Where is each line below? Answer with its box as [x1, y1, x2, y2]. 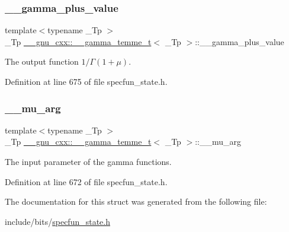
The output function [5, 55, 79, 68]
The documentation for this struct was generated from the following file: [5, 195, 267, 208]
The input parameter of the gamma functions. [5, 155, 172, 167]
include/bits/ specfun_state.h [5, 215, 110, 227]
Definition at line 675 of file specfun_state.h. [5, 75, 168, 87]
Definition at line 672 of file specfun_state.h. [5, 175, 168, 187]
